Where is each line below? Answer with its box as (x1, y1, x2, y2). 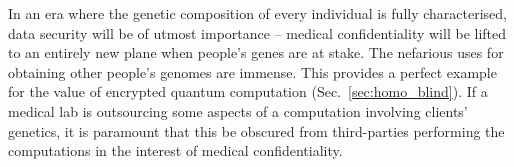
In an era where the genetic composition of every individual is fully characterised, (8, 3, 507, 23)
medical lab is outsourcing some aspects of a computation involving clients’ (8, 100, 468, 121)
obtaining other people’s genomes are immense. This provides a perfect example (8, 61, 497, 82)
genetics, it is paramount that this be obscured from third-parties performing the (8, 120, 505, 141)
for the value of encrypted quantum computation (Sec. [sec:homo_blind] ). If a (8, 81, 488, 102)
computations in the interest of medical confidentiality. (8, 140, 343, 161)
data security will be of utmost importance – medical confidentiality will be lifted (8, 22, 507, 43)
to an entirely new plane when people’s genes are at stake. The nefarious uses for (8, 42, 504, 63)
